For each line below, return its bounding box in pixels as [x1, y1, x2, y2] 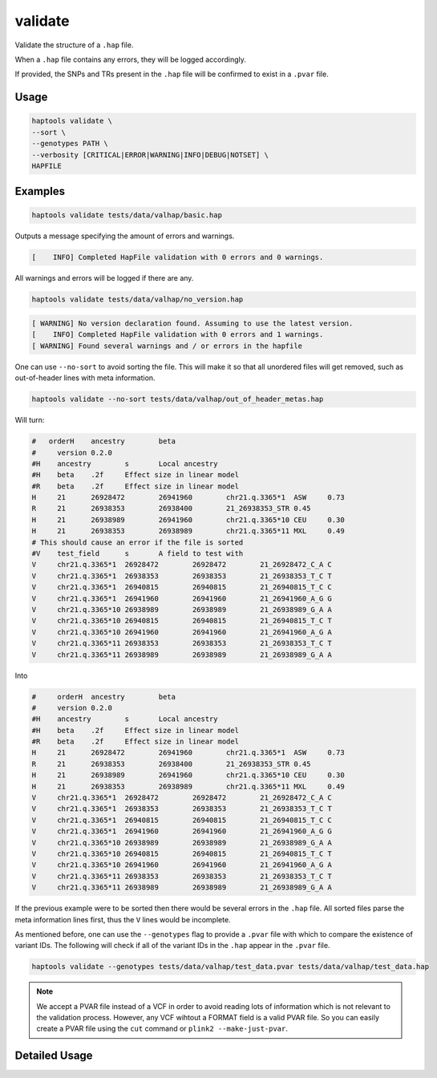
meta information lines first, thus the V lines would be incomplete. [14, 914, 232, 924]
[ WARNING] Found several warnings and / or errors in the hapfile [31, 341, 303, 351]
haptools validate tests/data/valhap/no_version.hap [31, 295, 244, 304]
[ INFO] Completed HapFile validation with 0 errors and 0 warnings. [31, 253, 324, 262]
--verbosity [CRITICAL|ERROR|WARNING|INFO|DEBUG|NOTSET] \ [31, 150, 269, 160]
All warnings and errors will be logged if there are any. [14, 274, 194, 283]
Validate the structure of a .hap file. [14, 40, 134, 50]
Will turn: [14, 415, 45, 425]
